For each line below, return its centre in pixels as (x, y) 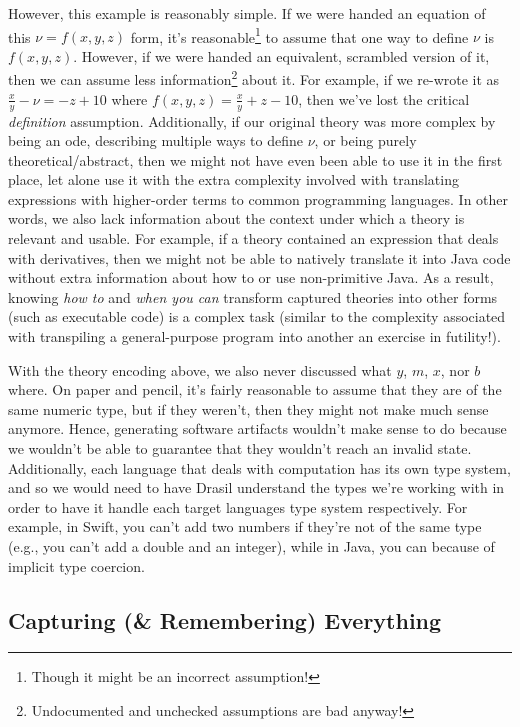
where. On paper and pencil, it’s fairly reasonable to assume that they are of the (255, 389)
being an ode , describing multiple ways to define (156, 140)
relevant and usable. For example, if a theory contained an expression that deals (253, 238)
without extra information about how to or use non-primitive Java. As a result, (251, 277)
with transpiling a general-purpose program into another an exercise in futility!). (254, 336)
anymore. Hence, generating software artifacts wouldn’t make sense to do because (257, 428)
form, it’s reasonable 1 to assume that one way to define (299, 35)
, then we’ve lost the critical (384, 98)
